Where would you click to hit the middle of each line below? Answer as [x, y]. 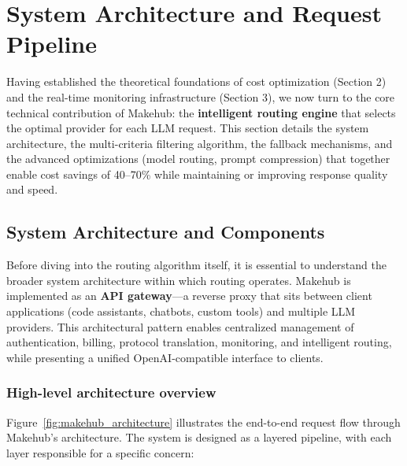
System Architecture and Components [166, 232]
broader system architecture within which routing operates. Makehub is [179, 280]
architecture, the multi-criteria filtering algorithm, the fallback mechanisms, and [200, 143]
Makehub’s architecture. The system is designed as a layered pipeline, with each [199, 437]
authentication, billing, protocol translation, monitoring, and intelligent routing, [199, 342]
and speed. [32, 189]
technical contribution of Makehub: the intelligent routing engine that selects [201, 112]
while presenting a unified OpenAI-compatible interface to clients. [165, 357]
